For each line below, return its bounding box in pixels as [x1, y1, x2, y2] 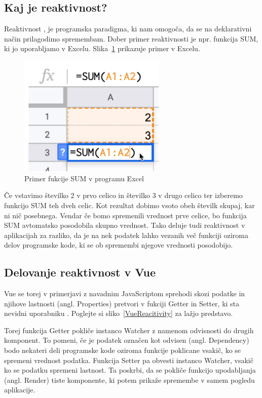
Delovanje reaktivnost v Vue [4, 264, 156, 280]
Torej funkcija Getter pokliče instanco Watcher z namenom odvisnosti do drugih [4, 325, 254, 335]
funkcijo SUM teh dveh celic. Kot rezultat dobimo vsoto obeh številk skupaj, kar [4, 200, 255, 210]
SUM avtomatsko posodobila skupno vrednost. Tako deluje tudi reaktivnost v [4, 220, 245, 230]
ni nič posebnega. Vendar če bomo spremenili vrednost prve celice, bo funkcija [4, 210, 247, 220]
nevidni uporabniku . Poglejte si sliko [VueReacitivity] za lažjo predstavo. [4, 308, 233, 319]
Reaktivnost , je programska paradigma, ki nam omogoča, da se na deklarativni [4, 23, 252, 34]
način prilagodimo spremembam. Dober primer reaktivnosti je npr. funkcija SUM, [4, 33, 258, 44]
